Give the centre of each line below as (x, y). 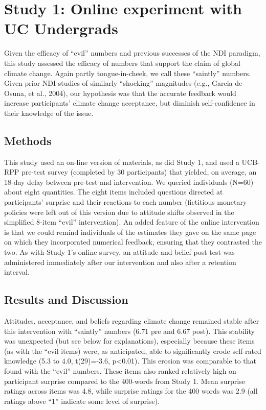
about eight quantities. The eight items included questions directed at (114, 192)
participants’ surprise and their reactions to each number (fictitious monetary (126, 202)
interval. (17, 272)
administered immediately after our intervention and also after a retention (120, 262)
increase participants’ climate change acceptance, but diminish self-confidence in (130, 103)
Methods (28, 140)
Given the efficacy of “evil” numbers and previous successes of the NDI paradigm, (132, 53)
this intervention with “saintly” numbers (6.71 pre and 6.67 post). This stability (129, 331)
